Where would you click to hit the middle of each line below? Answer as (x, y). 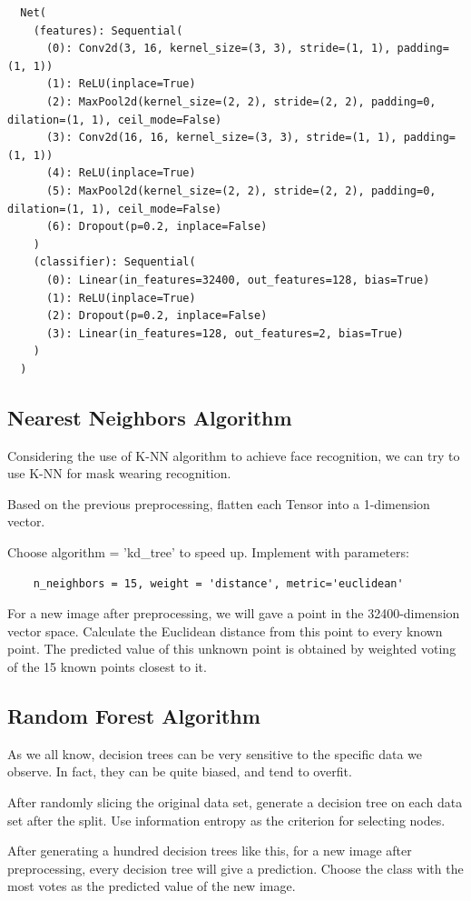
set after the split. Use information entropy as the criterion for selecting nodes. (226, 820)
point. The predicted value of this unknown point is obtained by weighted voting (232, 649)
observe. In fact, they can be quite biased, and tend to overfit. (180, 771)
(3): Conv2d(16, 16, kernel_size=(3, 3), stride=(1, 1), (221, 138)
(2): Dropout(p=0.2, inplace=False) (157, 316)
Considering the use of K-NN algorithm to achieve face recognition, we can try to (234, 455)
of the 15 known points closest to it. (107, 667)
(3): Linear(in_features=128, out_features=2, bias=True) (225, 333)
